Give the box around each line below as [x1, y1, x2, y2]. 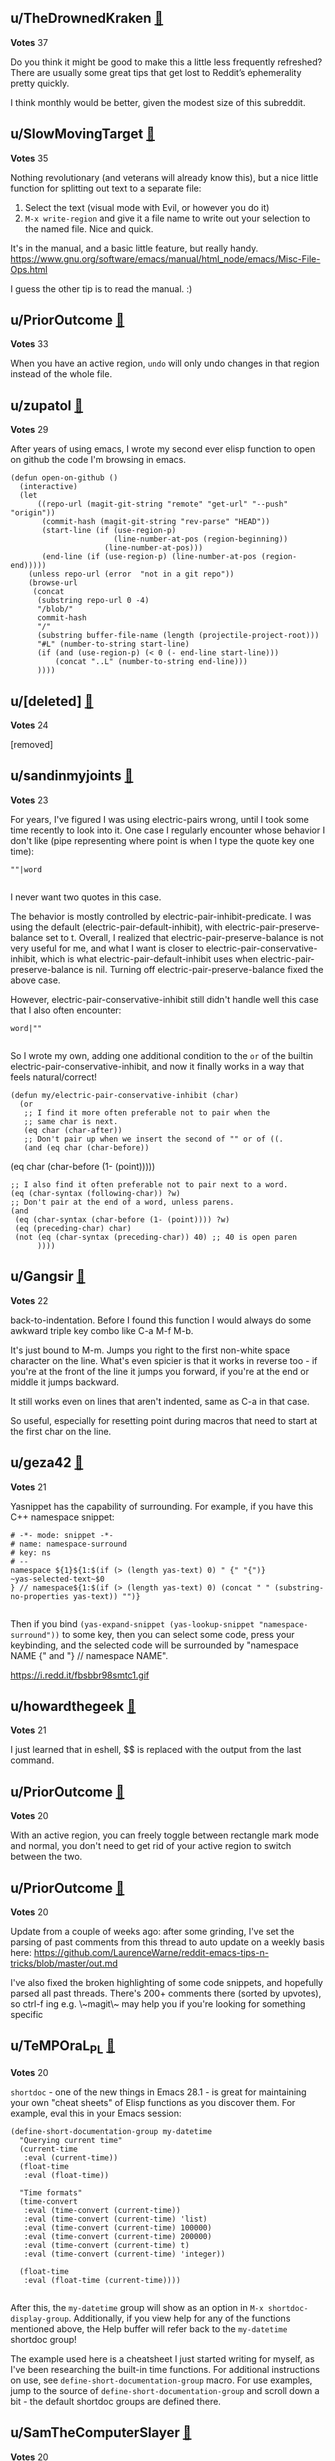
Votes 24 [10, 719, 49, 731]
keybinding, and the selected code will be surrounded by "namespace [10, 1639, 300, 1651]
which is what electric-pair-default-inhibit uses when [39, 952, 258, 965]
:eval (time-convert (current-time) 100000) [23, 2222, 213, 2233]
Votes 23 [10, 794, 49, 806]
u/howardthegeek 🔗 [10, 1697, 137, 1715]
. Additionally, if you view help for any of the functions [68, 2312, 291, 2324]
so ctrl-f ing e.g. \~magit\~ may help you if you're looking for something [10, 1997, 306, 2010]
